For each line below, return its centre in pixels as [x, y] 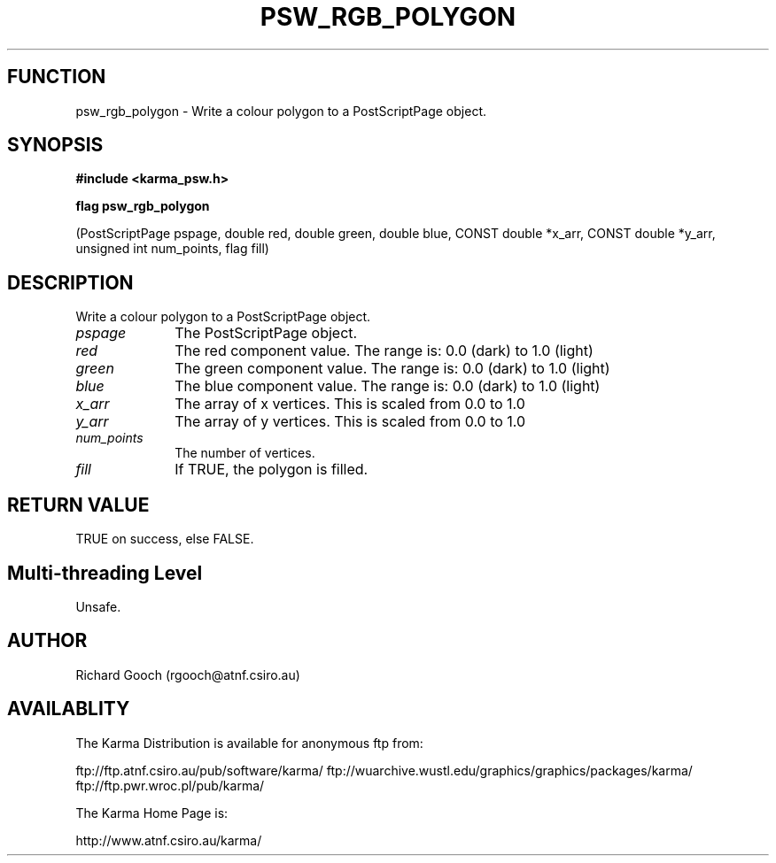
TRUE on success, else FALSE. [165, 539]
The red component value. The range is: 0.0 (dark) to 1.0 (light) [384, 351]
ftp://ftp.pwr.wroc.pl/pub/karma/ [170, 785]
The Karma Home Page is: [152, 813]
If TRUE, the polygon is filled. [272, 470]
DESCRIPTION [70, 282]
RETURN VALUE [78, 505]
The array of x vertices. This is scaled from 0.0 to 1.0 [350, 404]
